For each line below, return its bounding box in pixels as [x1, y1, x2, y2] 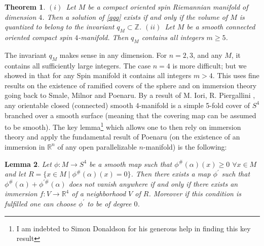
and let [5, 168, 26, 179]
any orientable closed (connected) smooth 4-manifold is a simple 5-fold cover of [5, 99, 250, 110]
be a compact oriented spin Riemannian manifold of [88, 2, 248, 12]
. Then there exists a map [131, 168, 211, 179]
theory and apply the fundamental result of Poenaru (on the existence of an [5, 131, 240, 142]
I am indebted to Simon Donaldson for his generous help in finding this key [16, 223, 251, 233]
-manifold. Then [78, 31, 129, 42]
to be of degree [87, 198, 132, 208]
